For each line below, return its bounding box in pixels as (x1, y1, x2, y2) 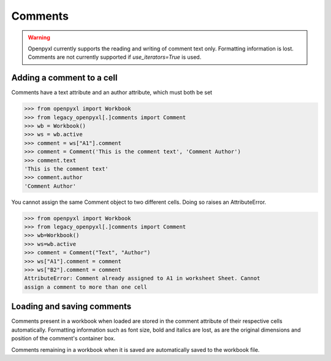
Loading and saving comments (11, 301, 132, 312)
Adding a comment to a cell (11, 72, 118, 83)
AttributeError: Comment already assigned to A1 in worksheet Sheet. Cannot (24, 275, 261, 282)
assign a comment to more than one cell (24, 283, 147, 290)
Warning (28, 34, 50, 41)
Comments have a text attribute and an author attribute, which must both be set (11, 89, 213, 96)
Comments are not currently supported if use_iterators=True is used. (28, 53, 202, 61)
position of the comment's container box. (11, 335, 116, 342)
